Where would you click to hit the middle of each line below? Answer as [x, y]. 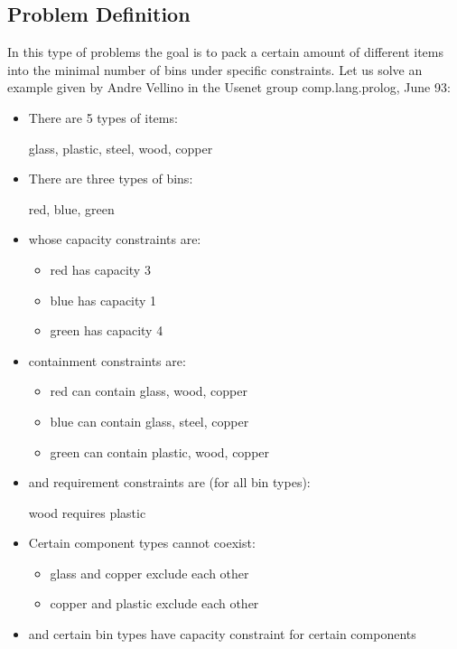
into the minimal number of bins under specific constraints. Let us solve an [215, 69]
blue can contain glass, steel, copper [149, 421]
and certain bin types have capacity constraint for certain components [222, 634]
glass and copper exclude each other [149, 573]
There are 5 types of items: [103, 117]
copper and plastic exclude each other [154, 603]
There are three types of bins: [111, 179]
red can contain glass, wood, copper [149, 391]
